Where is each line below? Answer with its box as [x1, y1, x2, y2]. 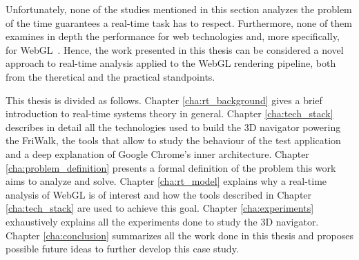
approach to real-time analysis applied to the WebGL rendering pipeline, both [6, 56, 336, 70]
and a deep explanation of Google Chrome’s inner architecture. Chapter [6, 146, 309, 161]
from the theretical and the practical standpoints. [6, 69, 215, 83]
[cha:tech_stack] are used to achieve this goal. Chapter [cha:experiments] [6, 201, 314, 215]
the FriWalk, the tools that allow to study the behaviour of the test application [6, 133, 341, 148]
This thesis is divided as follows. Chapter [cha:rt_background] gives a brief [6, 92, 322, 107]
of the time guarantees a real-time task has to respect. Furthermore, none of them [6, 15, 352, 30]
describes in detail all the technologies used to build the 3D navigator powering [6, 119, 341, 134]
